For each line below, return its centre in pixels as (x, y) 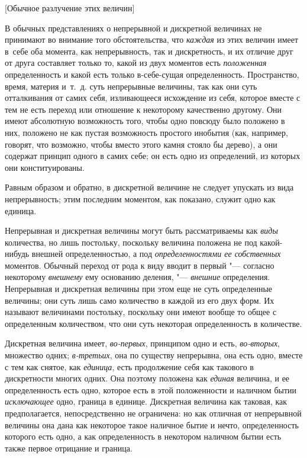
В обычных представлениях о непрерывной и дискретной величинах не (133, 28)
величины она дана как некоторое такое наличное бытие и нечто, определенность (152, 424)
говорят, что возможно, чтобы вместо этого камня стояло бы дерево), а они (141, 144)
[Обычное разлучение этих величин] (70, 8)
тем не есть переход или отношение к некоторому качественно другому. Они (143, 109)
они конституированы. (45, 167)
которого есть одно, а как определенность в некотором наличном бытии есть (143, 436)
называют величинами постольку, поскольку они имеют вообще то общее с (141, 312)
